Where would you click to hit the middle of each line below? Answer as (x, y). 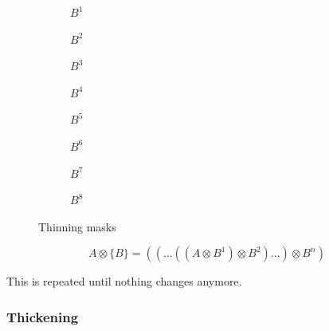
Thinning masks (77, 226)
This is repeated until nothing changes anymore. (124, 281)
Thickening (43, 316)
